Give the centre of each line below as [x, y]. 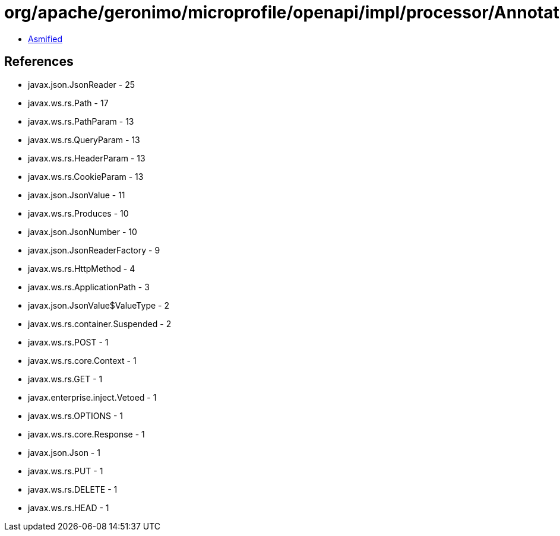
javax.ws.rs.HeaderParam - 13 [87, 158]
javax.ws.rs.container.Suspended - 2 [100, 323]
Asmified [45, 39]
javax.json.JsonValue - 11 [77, 195]
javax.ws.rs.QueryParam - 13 [84, 139]
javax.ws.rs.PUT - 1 [66, 471]
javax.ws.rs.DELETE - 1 [73, 489]
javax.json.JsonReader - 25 [82, 84]
